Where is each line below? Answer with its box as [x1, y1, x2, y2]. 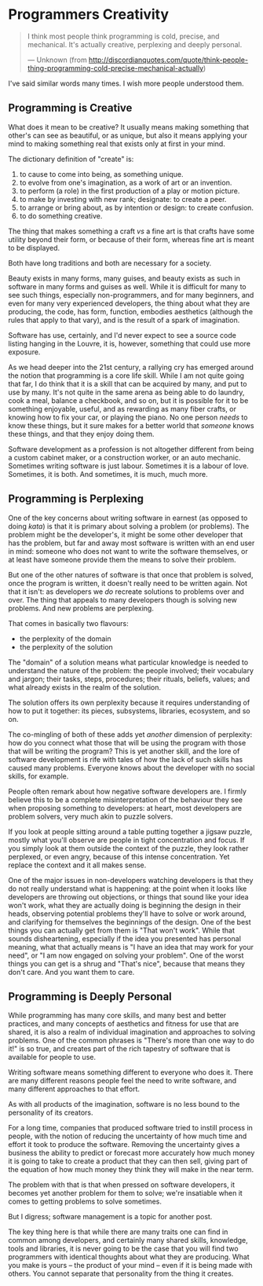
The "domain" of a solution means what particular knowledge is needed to [8, 658, 249, 667]
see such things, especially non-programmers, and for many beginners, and [8, 290, 254, 299]
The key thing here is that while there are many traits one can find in [8, 1227, 228, 1237]
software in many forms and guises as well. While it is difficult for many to [8, 281, 247, 291]
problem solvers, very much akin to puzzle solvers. [8, 812, 174, 821]
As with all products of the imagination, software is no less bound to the [8, 1100, 240, 1109]
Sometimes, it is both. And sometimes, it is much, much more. [8, 469, 208, 478]
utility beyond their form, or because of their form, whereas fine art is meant [8, 234, 254, 244]
